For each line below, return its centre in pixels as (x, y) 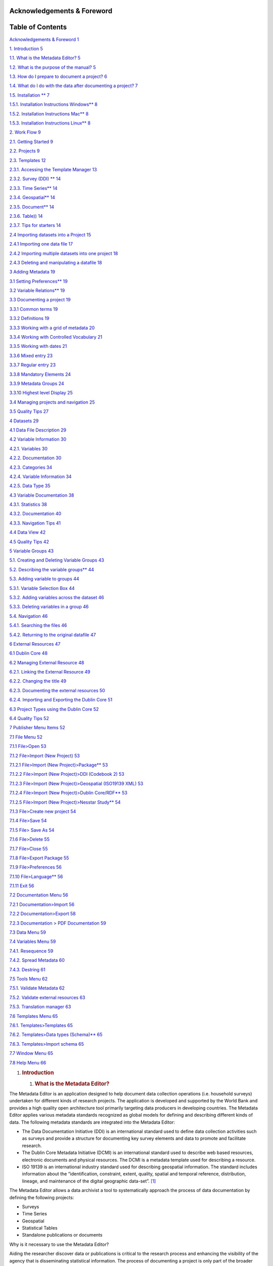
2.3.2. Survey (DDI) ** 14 (35, 179)
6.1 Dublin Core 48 (29, 653)
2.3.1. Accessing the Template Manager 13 (53, 169)
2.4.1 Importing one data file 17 (41, 244)
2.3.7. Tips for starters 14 (35, 225)
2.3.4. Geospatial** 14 (32, 197)
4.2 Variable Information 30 (38, 439)
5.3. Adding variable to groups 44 (44, 579)
